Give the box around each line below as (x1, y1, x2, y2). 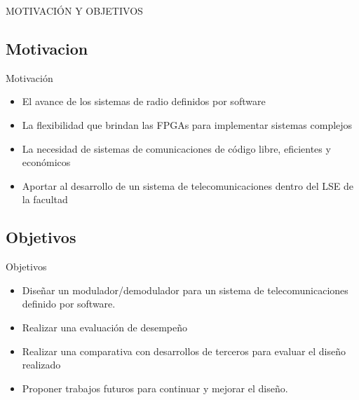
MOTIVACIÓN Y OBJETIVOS (6, 4, 143, 18)
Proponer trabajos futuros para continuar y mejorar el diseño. (22, 380, 288, 395)
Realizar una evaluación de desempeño (22, 319, 187, 334)
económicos (22, 155, 71, 170)
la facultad (22, 192, 68, 207)
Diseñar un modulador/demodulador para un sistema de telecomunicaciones (22, 282, 348, 297)
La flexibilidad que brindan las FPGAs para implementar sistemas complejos (22, 117, 353, 132)
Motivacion (6, 37, 88, 59)
